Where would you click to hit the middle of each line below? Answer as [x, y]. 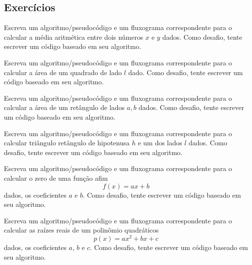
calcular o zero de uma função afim [56, 178]
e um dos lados [160, 143]
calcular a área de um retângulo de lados [64, 107]
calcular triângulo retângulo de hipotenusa [67, 143]
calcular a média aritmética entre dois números [74, 37]
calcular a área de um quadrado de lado [63, 72]
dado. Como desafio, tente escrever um [185, 72]
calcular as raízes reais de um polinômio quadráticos [81, 230]
